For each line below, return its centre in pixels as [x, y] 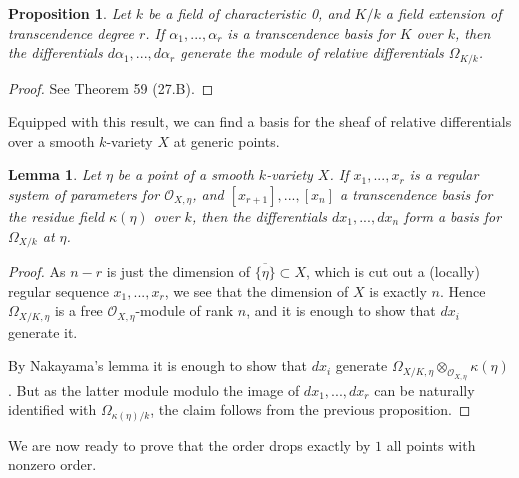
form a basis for [453, 216]
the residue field [56, 216]
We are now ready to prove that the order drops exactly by [189, 444]
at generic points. [226, 140]
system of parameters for [84, 194]
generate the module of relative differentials [312, 52]
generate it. [43, 331]
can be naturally [424, 389]
